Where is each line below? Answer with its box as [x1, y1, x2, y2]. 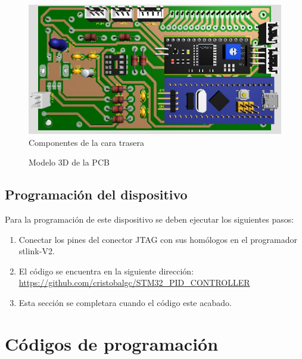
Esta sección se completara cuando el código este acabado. [18, 296, 232, 309]
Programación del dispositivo [5, 185, 188, 204]
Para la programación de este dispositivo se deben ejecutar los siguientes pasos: [5, 213, 294, 226]
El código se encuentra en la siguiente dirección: [18, 264, 194, 277]
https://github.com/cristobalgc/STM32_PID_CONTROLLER [18, 276, 250, 289]
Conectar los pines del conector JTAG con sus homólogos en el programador [18, 233, 297, 245]
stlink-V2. [18, 245, 55, 257]
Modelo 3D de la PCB [29, 156, 110, 168]
